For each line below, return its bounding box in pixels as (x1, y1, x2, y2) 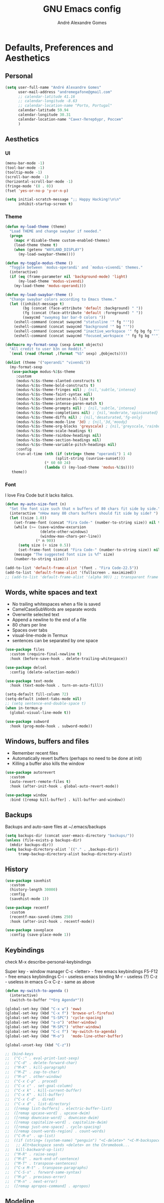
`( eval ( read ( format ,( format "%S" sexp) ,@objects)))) (9, 351, 128, 356)
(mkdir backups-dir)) (9, 842, 54, 847)
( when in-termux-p (5, 706, 42, 710)
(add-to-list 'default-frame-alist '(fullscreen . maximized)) (5, 570, 137, 575)
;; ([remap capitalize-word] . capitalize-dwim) (5, 1120, 108, 1125)
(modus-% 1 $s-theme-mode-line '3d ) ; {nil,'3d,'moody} (16, 419, 128, 424)
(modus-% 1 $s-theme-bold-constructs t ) (16, 383, 95, 388)
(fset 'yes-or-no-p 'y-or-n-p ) (5, 188, 69, 193)
